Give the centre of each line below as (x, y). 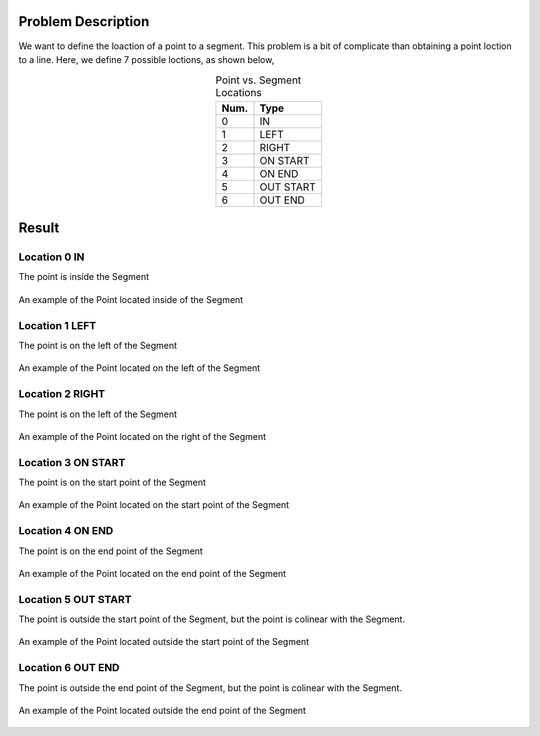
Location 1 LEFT (57, 325)
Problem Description (84, 21)
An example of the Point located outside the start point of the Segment (164, 642)
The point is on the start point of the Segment (112, 482)
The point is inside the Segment (84, 277)
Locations (238, 93)
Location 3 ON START (72, 462)
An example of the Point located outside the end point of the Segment (162, 711)
